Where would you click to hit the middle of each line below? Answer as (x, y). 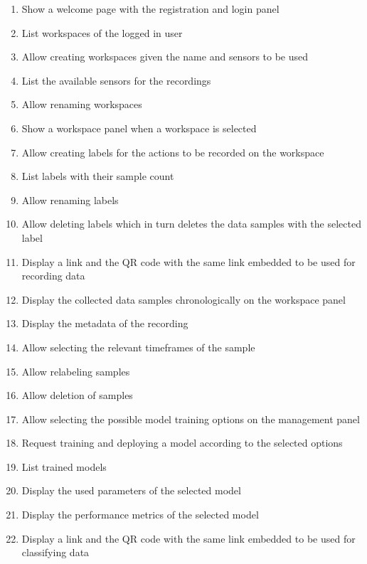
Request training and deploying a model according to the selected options (182, 443)
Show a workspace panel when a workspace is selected (139, 128)
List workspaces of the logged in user (102, 32)
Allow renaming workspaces (82, 104)
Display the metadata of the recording (105, 323)
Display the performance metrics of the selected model (140, 515)
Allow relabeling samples (76, 371)
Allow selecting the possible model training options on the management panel (191, 419)
